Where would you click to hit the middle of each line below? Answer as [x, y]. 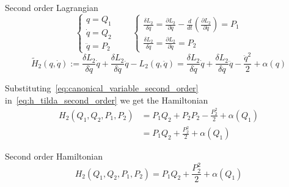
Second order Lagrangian [52, 7]
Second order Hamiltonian [54, 156]
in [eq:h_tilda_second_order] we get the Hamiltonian [107, 100]
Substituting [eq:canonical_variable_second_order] [102, 88]
